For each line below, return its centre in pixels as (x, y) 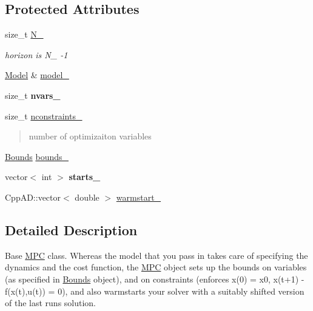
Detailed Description (71, 229)
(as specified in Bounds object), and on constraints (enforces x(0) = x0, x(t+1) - (155, 279)
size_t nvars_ (33, 95)
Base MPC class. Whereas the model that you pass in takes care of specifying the (156, 255)
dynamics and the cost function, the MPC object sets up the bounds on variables (156, 267)
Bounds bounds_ (37, 156)
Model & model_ (37, 75)
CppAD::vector (33, 197)
